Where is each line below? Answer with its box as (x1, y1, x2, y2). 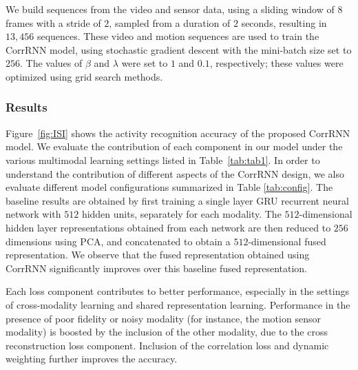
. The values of (20, 56, 83, 70)
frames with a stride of (6, 15, 101, 30)
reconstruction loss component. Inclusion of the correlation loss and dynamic (6, 338, 329, 352)
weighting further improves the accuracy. (6, 351, 178, 366)
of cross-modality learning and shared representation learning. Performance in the (6, 297, 350, 311)
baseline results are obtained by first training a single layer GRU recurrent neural (6, 193, 349, 207)
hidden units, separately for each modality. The (81, 207, 282, 221)
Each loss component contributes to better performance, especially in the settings (6, 284, 349, 298)
